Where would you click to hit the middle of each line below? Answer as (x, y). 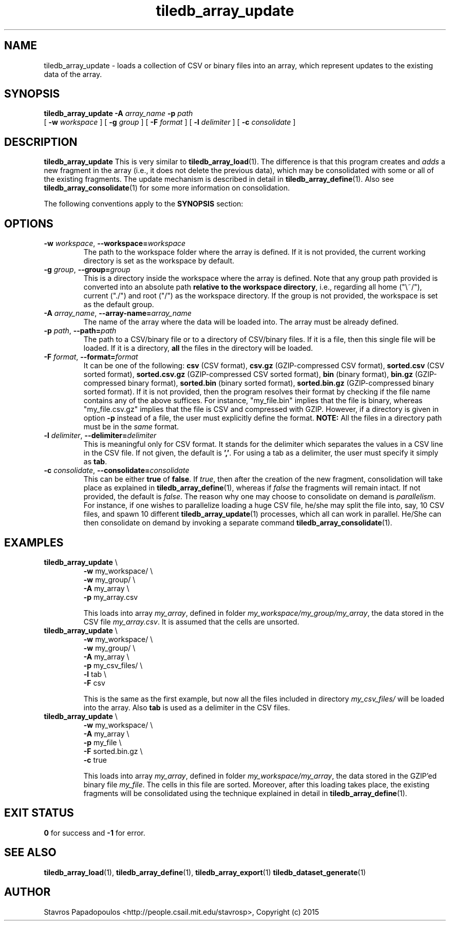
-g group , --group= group (87, 270)
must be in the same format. (131, 427)
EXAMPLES (34, 542)
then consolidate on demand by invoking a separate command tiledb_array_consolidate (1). (238, 523)
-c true (95, 760)
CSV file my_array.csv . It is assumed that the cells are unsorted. (191, 621)
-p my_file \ (102, 742)
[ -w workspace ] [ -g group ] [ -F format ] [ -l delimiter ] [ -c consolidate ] (170, 122)
